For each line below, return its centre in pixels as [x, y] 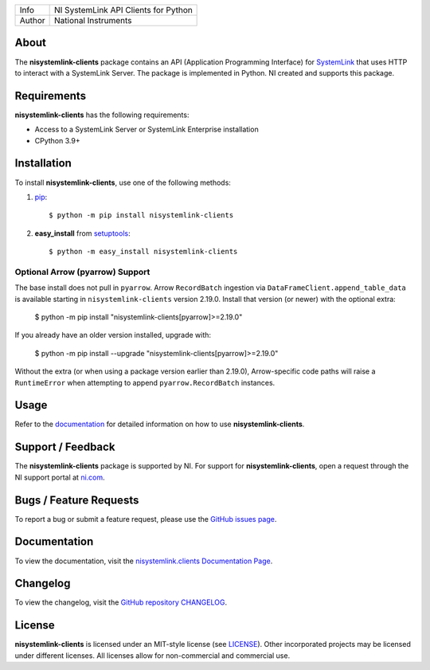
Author [32, 20]
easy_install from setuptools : [82, 233]
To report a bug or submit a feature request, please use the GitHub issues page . [146, 519]
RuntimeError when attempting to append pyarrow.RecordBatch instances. [145, 382]
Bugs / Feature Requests [77, 500]
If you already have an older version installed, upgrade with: [113, 335]
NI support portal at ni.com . [60, 477]
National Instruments [93, 20]
